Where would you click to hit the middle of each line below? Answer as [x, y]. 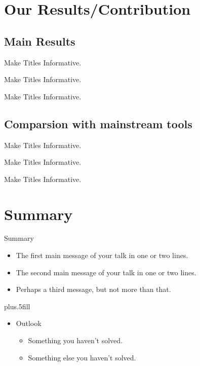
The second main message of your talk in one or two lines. [106, 272]
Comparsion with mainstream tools [98, 123]
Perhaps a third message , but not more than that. [93, 289]
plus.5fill [17, 306]
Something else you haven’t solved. [82, 357]
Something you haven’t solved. [75, 340]
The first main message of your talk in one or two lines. [102, 255]
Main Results [40, 41]
